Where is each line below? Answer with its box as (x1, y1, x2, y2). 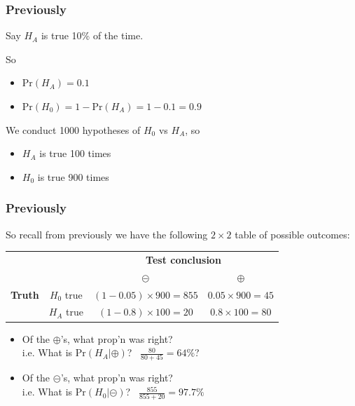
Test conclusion (146, 252, 221, 266)
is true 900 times (37, 169, 109, 184)
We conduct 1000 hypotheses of (6, 122, 141, 137)
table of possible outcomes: (235, 226, 350, 241)
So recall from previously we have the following (6, 226, 208, 241)
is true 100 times (39, 146, 111, 161)
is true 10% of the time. (41, 28, 144, 43)
